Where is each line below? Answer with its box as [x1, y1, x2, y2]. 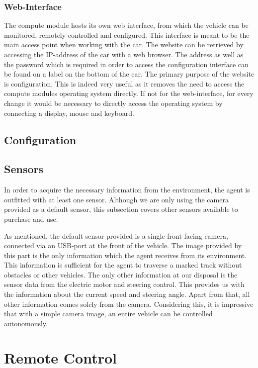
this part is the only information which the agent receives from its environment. [4, 250, 247, 260]
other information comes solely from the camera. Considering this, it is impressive [4, 298, 254, 309]
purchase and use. [4, 213, 58, 224]
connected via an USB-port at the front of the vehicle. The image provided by [4, 240, 242, 251]
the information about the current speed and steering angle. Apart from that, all [4, 289, 250, 299]
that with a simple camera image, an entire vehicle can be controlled [4, 308, 213, 319]
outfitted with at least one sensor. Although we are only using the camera [4, 194, 229, 204]
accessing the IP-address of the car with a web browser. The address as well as [4, 49, 244, 59]
